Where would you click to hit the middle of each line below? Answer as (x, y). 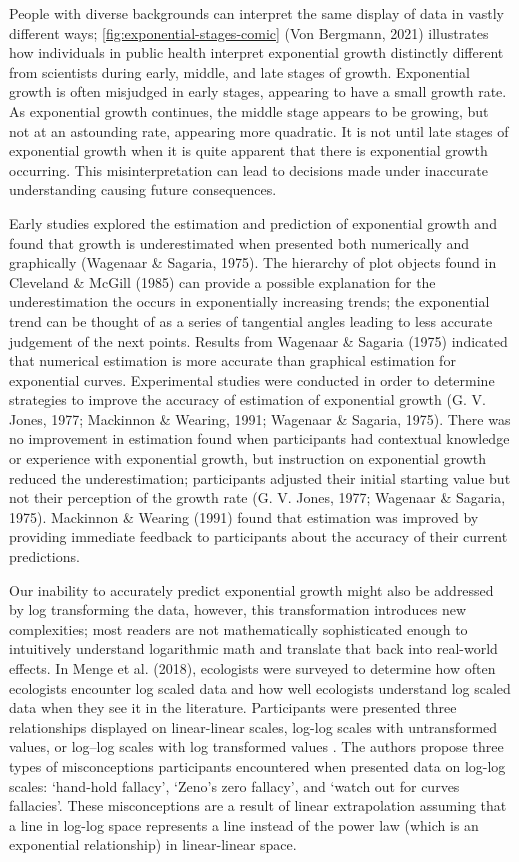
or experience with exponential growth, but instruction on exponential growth (248, 458)
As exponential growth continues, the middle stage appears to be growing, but (249, 110)
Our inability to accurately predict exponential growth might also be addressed (251, 589)
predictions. (44, 556)
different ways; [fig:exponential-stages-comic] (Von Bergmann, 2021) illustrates (249, 32)
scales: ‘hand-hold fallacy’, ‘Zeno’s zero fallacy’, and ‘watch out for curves (234, 785)
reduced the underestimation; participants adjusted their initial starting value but (260, 477)
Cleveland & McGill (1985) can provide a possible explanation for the (222, 281)
